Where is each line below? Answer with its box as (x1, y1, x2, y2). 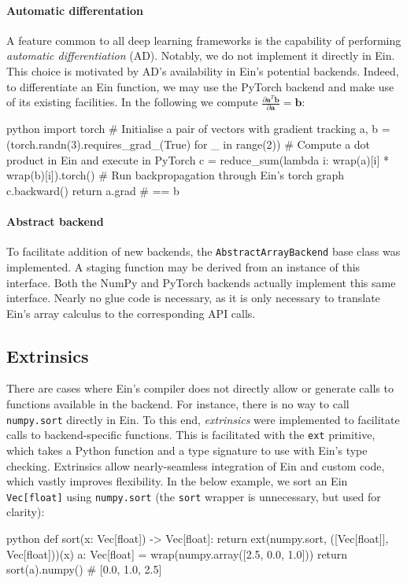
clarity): (6, 504, 45, 520)
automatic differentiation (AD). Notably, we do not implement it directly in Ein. (6, 47, 395, 64)
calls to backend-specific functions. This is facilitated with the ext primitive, (6, 426, 376, 443)
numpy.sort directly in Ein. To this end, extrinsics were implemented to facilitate (6, 411, 400, 427)
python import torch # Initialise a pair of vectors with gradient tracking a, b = (6, 120, 390, 137)
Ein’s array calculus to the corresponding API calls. (6, 304, 256, 321)
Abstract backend (6, 213, 104, 230)
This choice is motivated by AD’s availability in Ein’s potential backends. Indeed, (6, 62, 399, 79)
